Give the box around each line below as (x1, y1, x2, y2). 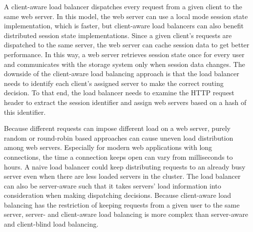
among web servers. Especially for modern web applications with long (4, 142, 212, 152)
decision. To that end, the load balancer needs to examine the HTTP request (4, 87, 234, 98)
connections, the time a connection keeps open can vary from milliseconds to (4, 151, 233, 162)
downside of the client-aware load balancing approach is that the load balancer (4, 68, 239, 79)
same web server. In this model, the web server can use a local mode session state (4, 11, 248, 21)
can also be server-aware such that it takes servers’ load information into (4, 180, 221, 190)
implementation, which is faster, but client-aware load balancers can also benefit (4, 21, 244, 31)
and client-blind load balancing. (4, 219, 99, 229)
